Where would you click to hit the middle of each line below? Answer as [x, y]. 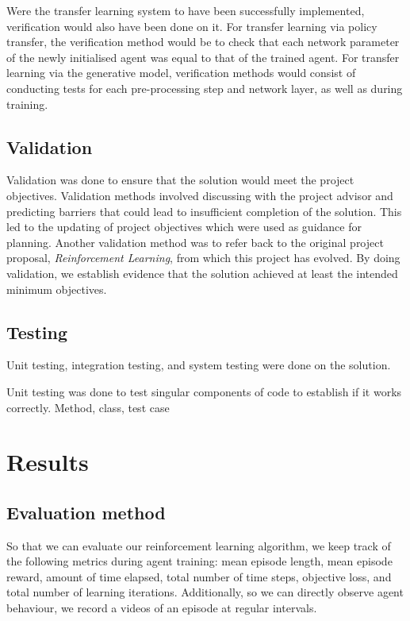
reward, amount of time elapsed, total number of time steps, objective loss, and [199, 576]
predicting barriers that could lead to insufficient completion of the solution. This [204, 211]
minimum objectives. [57, 289]
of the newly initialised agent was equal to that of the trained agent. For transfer [203, 57]
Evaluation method [86, 512]
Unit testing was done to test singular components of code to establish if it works [204, 391]
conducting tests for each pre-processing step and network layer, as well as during [205, 88]
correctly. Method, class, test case [88, 407]
